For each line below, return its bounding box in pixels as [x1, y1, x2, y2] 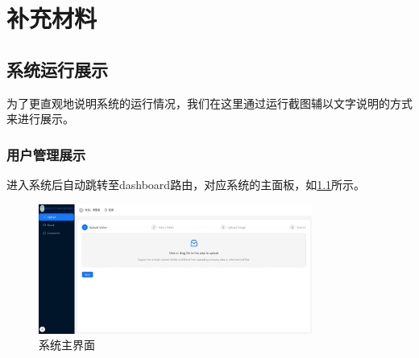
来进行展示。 [6, 110, 74, 127]
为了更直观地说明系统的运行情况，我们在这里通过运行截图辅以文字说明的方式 [6, 94, 413, 111]
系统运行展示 [6, 56, 108, 81]
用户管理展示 [6, 144, 86, 164]
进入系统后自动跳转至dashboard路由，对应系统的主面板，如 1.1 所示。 [6, 175, 366, 192]
